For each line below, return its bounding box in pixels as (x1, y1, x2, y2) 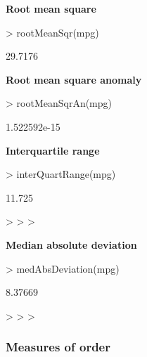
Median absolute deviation (6, 237, 137, 252)
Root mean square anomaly (6, 72, 142, 86)
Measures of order (6, 338, 110, 356)
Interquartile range (6, 143, 100, 157)
